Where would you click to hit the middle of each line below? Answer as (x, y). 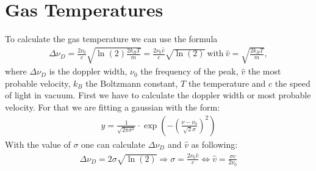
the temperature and (227, 83)
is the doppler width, (88, 71)
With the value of (38, 144)
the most (264, 71)
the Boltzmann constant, (132, 83)
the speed (293, 83)
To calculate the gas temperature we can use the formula (111, 39)
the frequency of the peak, (189, 71)
